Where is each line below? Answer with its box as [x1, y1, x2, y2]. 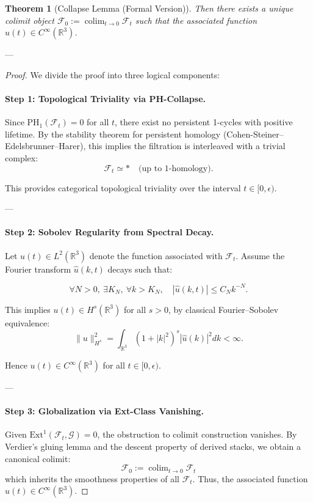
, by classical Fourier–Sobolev [168, 303, 279, 315]
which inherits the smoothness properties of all [5, 472, 179, 485]
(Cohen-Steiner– [223, 127, 284, 140]
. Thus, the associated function [192, 472, 308, 485]
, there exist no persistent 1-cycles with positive [115, 116, 293, 128]
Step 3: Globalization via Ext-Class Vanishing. [5, 405, 204, 417]
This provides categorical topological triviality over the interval [5, 181, 241, 194]
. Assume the [236, 249, 285, 262]
